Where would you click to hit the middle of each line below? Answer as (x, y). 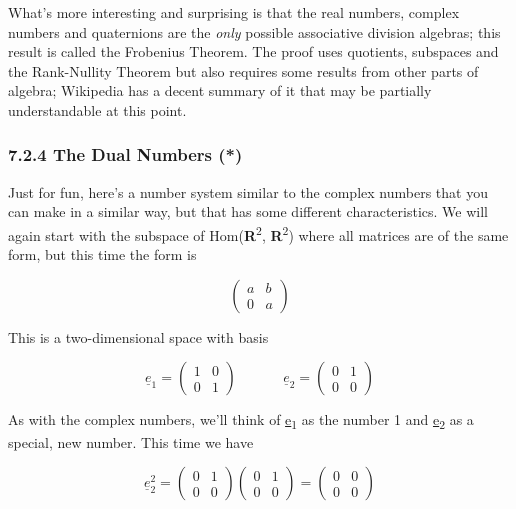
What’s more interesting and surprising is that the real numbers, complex (234, 12)
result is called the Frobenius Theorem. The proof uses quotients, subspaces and (253, 51)
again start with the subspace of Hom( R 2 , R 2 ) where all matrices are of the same (258, 233)
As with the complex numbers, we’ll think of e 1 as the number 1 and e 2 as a (241, 421)
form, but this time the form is (102, 254)
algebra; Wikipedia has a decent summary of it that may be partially (220, 90)
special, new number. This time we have (131, 441)
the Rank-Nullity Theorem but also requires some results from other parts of (243, 70)
